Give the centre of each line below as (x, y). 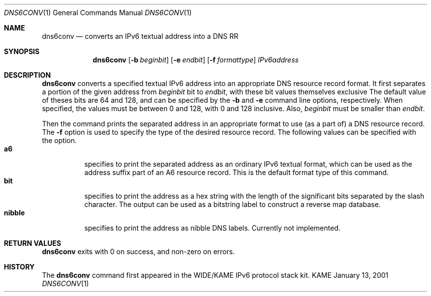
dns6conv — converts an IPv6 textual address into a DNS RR (140, 36)
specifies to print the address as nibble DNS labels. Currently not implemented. (212, 228)
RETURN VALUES (33, 243)
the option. (59, 140)
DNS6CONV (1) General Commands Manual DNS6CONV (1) (98, 13)
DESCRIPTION (28, 75)
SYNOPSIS (22, 51)
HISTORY (19, 267)
